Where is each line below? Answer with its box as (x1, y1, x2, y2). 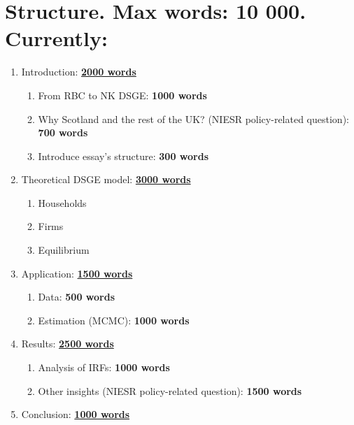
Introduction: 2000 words (21, 64, 136, 79)
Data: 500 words (38, 289, 115, 304)
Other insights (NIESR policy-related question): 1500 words (38, 383, 302, 398)
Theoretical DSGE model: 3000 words (21, 172, 191, 187)
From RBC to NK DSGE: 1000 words (38, 87, 207, 102)
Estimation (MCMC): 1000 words (38, 312, 190, 327)
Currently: (5, 24, 108, 52)
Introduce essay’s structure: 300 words (38, 148, 208, 163)
